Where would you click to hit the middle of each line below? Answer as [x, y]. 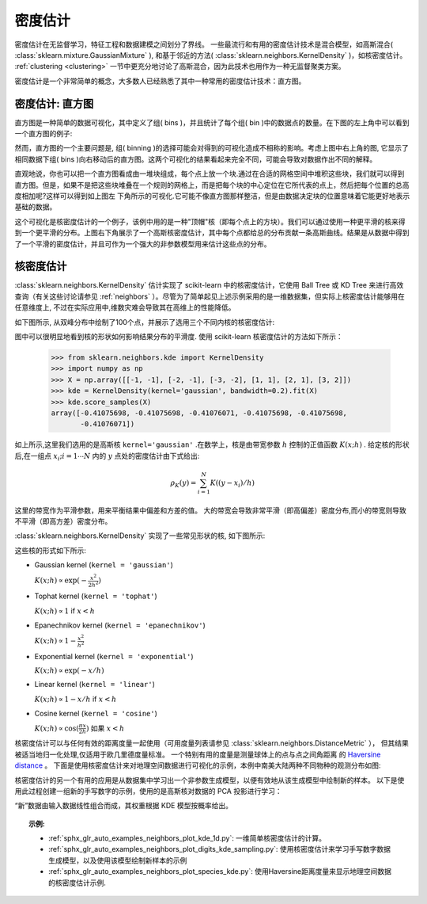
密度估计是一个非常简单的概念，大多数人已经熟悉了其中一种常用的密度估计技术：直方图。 [160, 81]
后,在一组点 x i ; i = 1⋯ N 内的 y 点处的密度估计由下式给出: [107, 457]
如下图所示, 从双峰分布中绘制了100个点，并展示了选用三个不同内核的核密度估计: [145, 322]
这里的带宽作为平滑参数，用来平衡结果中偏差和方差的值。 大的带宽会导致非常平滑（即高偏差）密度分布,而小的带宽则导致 [210, 510]
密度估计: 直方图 [54, 103]
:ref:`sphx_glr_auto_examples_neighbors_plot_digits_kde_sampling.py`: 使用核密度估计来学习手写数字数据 [220, 849]
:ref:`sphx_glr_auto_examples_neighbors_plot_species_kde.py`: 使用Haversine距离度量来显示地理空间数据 [220, 872]
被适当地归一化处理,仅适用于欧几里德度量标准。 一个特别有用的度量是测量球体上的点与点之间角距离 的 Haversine [198, 754]
